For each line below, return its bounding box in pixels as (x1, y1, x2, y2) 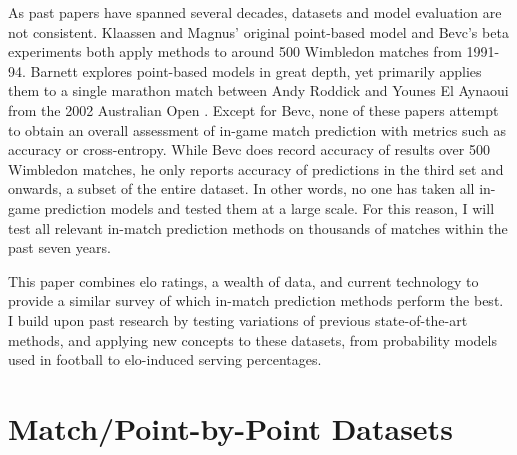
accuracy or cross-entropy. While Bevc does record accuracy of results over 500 (8, 139, 490, 160)
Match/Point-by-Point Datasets (8, 407, 453, 448)
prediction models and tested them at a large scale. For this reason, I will (44, 197, 495, 218)
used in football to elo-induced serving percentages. (8, 349, 322, 370)
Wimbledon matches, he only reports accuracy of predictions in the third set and (8, 158, 504, 179)
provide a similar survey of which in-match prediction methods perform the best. (8, 290, 504, 311)
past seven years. (8, 237, 111, 258)
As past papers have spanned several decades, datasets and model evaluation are (8, 2, 502, 22)
